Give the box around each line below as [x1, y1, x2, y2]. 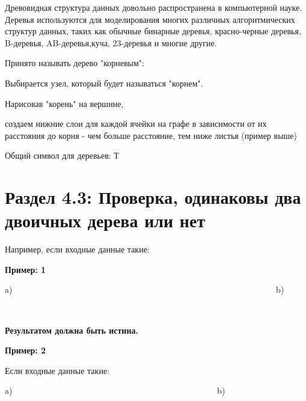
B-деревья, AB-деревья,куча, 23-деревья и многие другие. [5, 36, 217, 49]
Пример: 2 [5, 344, 46, 357]
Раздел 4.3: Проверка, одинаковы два [5, 185, 301, 209]
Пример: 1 [5, 263, 46, 275]
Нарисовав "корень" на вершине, [5, 97, 124, 109]
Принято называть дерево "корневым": [5, 57, 144, 69]
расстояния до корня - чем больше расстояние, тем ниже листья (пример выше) [5, 129, 297, 141]
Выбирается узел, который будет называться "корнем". [5, 76, 203, 89]
